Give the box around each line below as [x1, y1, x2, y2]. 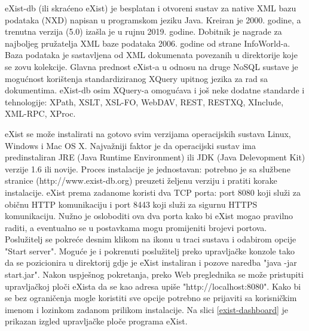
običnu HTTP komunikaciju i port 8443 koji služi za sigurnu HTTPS [5, 198, 258, 210]
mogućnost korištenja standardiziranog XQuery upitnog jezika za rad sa [5, 72, 268, 84]
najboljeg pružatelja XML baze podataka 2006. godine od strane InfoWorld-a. [5, 37, 290, 49]
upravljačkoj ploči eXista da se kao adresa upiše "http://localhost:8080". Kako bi [5, 280, 301, 292]
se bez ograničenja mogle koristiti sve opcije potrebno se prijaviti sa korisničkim [5, 291, 297, 304]
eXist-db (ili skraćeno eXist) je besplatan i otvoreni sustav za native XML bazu [5, 2, 296, 14]
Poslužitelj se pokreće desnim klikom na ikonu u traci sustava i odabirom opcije [5, 233, 296, 245]
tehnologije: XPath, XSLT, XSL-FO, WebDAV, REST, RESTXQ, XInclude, [5, 95, 284, 108]
